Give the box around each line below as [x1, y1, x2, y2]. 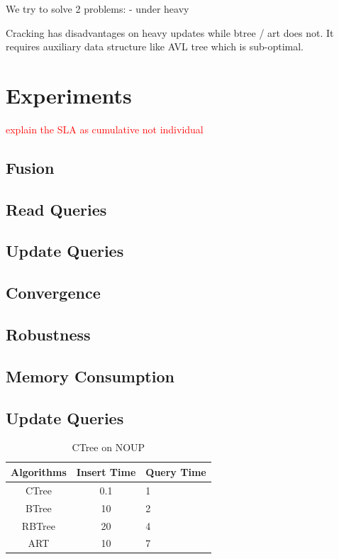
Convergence [6, 282, 101, 304]
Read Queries [6, 198, 107, 220]
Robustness [6, 323, 91, 345]
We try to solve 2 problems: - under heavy [6, 1, 189, 16]
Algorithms [11, 464, 67, 479]
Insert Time [76, 464, 136, 479]
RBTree [21, 518, 55, 533]
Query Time [145, 464, 206, 479]
